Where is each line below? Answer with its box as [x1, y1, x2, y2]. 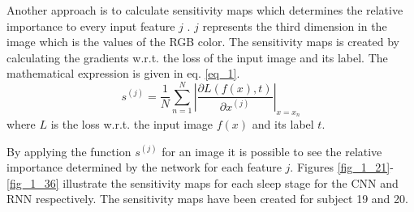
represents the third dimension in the [202, 17, 387, 34]
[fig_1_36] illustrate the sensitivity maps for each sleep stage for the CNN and [6, 174, 399, 191]
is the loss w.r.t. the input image [50, 115, 213, 132]
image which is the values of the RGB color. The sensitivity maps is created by [6, 33, 399, 50]
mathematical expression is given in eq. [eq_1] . [6, 65, 240, 82]
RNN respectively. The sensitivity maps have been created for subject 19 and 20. [6, 190, 408, 207]
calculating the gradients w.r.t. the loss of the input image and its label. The [6, 49, 388, 66]
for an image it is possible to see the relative [162, 142, 382, 159]
